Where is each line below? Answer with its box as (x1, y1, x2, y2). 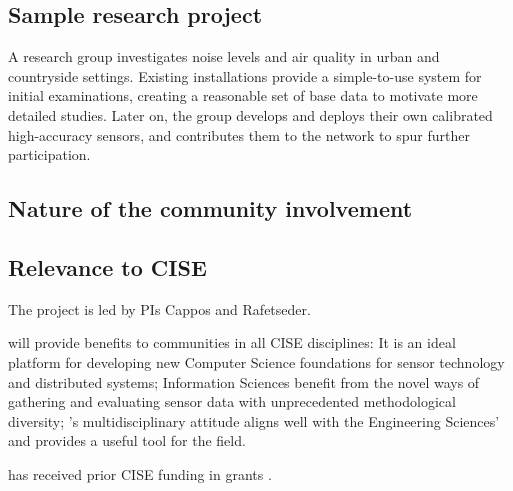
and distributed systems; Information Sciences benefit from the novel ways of (8, 371, 480, 392)
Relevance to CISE (8, 251, 207, 282)
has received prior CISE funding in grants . (8, 463, 272, 484)
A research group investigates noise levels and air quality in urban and (8, 46, 440, 67)
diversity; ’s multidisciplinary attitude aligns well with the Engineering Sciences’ (8, 410, 500, 431)
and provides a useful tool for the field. (8, 430, 246, 451)
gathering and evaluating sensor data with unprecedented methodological (8, 391, 456, 412)
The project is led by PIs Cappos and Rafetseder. (8, 298, 311, 319)
